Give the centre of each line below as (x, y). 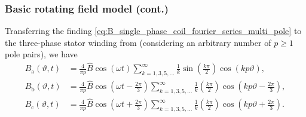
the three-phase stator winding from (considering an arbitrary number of (138, 42)
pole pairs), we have (41, 54)
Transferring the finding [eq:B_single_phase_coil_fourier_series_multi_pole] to (153, 31)
